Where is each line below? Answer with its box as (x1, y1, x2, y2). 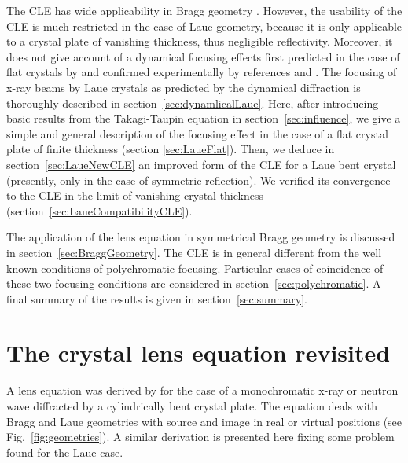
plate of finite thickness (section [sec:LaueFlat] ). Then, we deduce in (6, 141, 335, 157)
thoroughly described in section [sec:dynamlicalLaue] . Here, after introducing (6, 94, 379, 111)
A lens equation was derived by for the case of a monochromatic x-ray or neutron (6, 382, 399, 399)
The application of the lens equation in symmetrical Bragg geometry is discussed (6, 229, 395, 245)
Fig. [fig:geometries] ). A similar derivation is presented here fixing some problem (6, 428, 395, 445)
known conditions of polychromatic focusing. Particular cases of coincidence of (6, 259, 384, 276)
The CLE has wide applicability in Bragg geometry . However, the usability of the (6, 2, 402, 18)
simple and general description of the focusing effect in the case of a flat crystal (6, 125, 388, 141)
